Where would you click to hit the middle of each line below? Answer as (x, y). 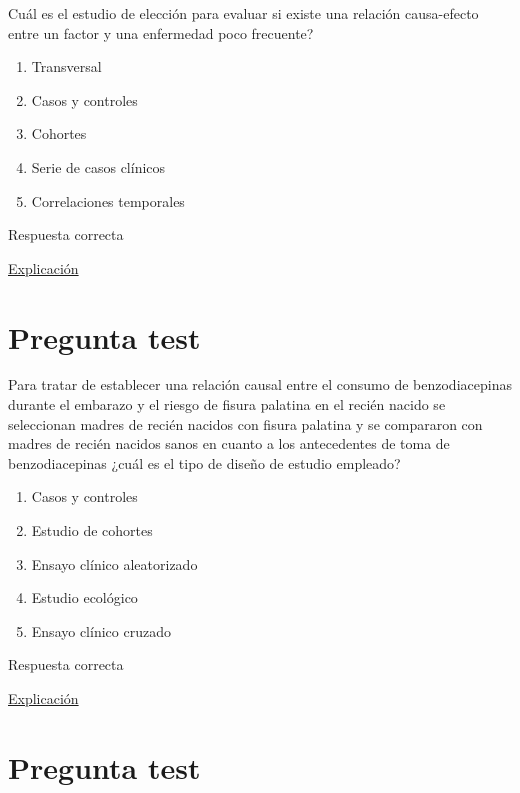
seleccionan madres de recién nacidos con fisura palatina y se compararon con (245, 423)
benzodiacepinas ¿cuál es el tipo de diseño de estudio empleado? (204, 462)
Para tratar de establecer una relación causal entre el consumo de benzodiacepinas (260, 384)
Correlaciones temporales (108, 200)
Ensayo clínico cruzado (101, 630)
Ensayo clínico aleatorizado (114, 563)
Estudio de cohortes (92, 530)
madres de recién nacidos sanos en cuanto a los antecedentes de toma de (229, 443)
